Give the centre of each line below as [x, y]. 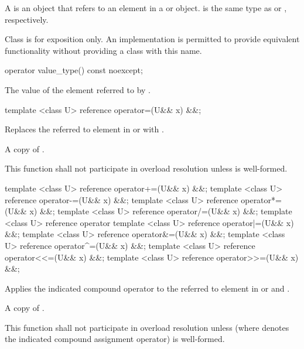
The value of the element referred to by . [78, 89]
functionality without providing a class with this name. [103, 50]
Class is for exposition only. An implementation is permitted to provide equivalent [152, 39]
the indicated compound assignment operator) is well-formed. [115, 339]
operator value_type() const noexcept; [74, 70]
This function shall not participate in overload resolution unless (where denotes [147, 327]
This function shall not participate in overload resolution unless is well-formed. [146, 168]
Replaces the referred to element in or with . [84, 129]
